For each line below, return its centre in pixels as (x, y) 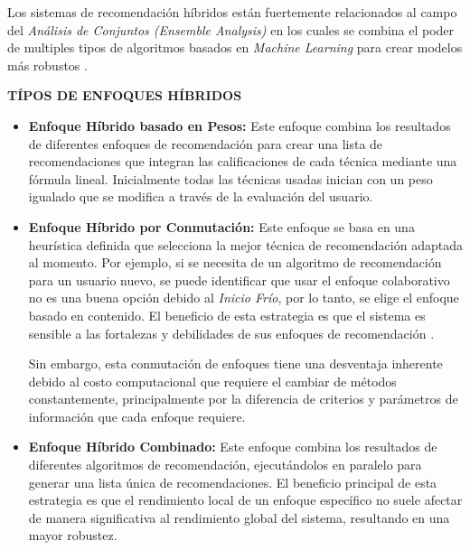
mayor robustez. (73, 535)
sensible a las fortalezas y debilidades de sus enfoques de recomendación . (231, 333)
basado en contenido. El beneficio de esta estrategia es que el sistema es (227, 315)
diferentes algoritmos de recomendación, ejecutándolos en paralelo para (225, 465)
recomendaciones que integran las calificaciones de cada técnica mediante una (243, 161)
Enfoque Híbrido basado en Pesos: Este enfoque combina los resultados (240, 125)
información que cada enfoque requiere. (137, 416)
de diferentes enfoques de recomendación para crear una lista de (206, 143)
